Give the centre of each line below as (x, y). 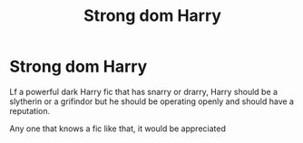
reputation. (30, 110)
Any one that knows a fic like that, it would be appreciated (118, 129)
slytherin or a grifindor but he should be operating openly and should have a (152, 101)
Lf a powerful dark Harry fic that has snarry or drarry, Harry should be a (144, 91)
